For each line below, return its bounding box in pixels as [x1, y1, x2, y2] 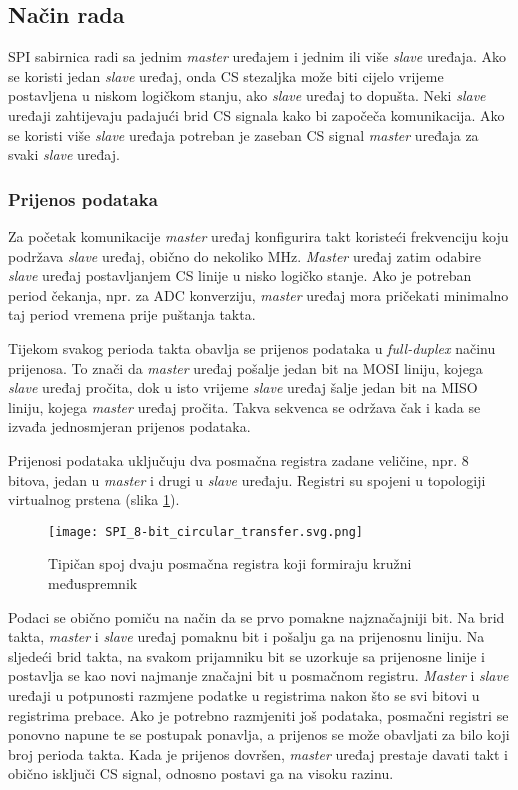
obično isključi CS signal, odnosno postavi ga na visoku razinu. [8, 763, 394, 784]
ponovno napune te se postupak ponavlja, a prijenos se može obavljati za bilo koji [8, 724, 510, 745]
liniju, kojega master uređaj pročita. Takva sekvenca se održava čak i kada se [8, 396, 481, 417]
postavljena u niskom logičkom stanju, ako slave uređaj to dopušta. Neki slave [8, 85, 486, 106]
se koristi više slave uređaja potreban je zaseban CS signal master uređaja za [8, 124, 479, 145]
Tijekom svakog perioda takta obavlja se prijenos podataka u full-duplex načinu [8, 337, 496, 358]
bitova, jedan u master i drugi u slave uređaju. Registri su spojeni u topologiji [8, 469, 486, 490]
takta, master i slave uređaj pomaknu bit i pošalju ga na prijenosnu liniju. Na [8, 626, 485, 647]
